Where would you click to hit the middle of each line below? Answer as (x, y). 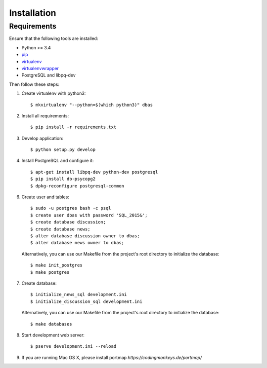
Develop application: (43, 138)
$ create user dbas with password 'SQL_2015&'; (89, 215)
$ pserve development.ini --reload (73, 346)
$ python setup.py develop (63, 150)
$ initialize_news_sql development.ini (79, 294)
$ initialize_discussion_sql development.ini (87, 301)
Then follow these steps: (34, 84)
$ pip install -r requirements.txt (73, 127)
